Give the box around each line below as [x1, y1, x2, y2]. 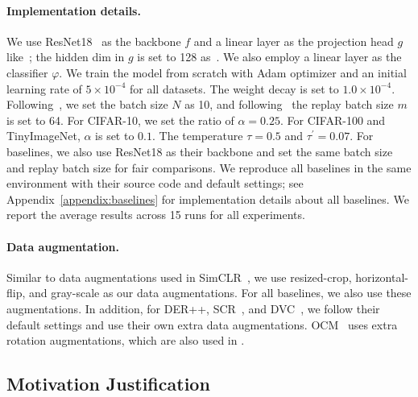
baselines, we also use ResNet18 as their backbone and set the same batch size [6, 143, 393, 159]
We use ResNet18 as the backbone [6, 32, 181, 49]
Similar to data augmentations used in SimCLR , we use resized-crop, [6, 268, 352, 285]
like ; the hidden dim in [6, 48, 125, 65]
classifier [6, 64, 48, 81]
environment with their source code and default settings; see [6, 175, 304, 192]
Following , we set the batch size [6, 96, 168, 113]
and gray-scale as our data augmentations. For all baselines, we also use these [29, 284, 412, 301]
